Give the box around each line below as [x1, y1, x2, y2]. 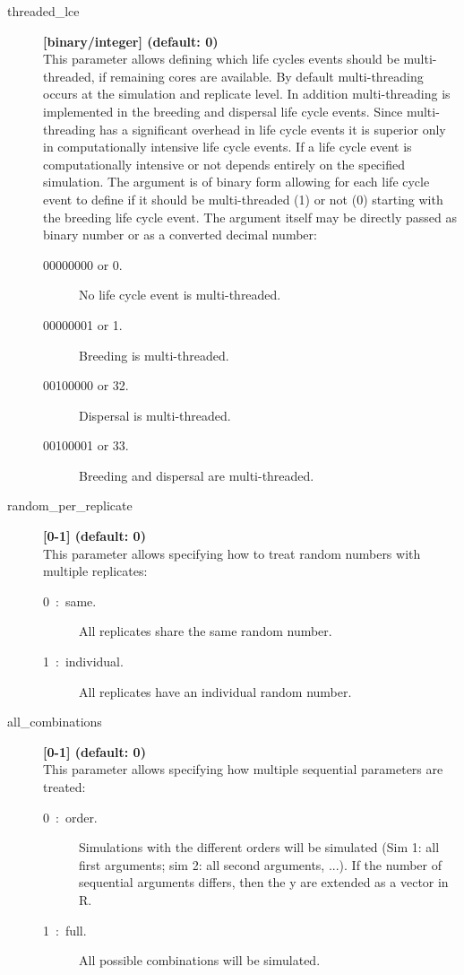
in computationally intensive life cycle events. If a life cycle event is [43, 137, 412, 156]
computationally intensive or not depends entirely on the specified [43, 154, 405, 173]
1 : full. [43, 920, 87, 939]
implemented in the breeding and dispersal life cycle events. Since [43, 101, 403, 120]
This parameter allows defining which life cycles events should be [43, 49, 400, 68]
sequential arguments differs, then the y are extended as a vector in [79, 873, 449, 892]
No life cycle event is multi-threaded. [79, 285, 281, 304]
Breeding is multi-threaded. [79, 345, 229, 364]
